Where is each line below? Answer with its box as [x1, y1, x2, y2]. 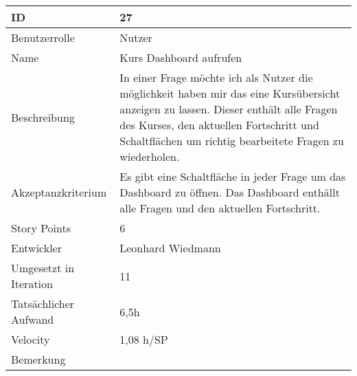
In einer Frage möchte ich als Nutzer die [119, 69, 313, 85]
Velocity [11, 331, 50, 347]
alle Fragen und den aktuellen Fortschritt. [119, 200, 321, 216]
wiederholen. [119, 148, 180, 164]
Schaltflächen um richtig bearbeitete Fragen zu [119, 133, 344, 148]
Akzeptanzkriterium [11, 184, 107, 200]
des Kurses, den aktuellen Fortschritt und [119, 117, 319, 133]
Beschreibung [11, 109, 75, 125]
